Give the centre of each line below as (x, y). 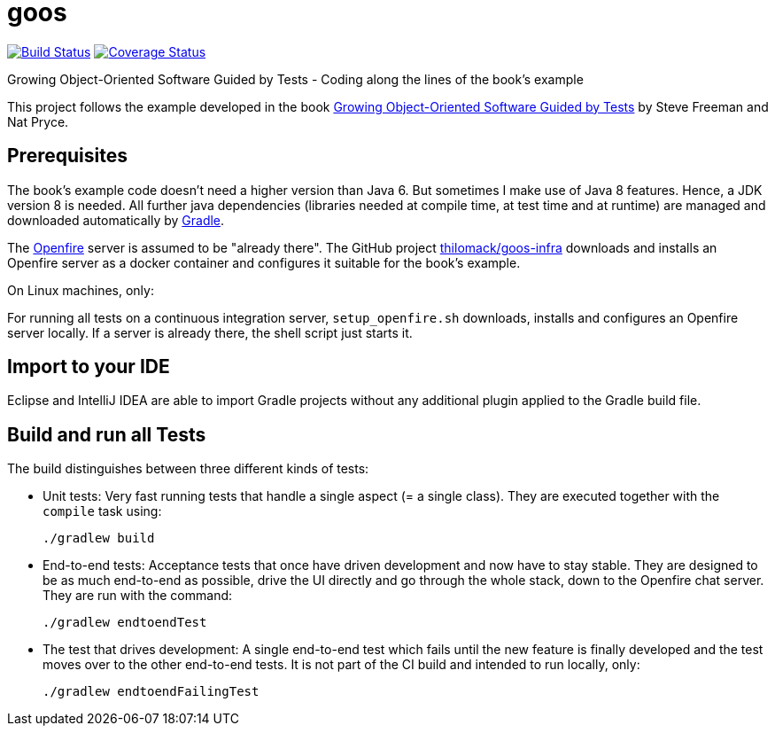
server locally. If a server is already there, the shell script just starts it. (210, 332)
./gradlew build (99, 538)
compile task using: (102, 511)
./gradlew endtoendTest (125, 623)
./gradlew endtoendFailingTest (151, 692)
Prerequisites (67, 156)
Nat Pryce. (38, 121)
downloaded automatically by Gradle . (116, 220)
